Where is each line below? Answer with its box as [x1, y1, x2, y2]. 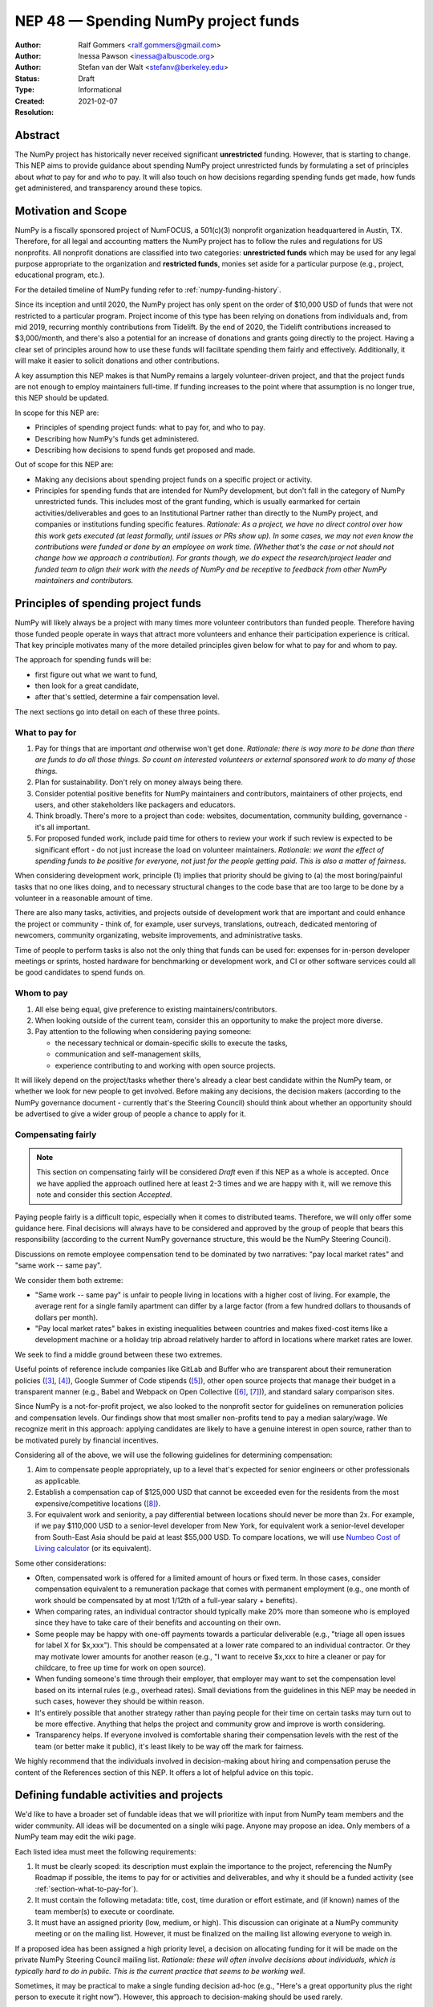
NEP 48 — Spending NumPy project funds [14, 12, 300, 30]
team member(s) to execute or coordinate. [34, 1907, 176, 1916]
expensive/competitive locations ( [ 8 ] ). [34, 1498, 160, 1508]
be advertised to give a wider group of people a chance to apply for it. [14, 1109, 246, 1119]
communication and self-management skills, [55, 1049, 202, 1059]
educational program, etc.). [14, 270, 105, 280]
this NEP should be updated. [14, 393, 109, 403]
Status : [14, 73, 40, 83]
